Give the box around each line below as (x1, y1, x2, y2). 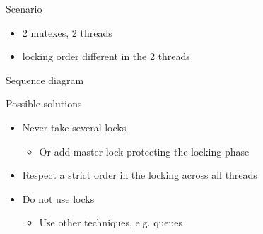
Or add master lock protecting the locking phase (39, 144, 250, 158)
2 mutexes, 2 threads (22, 25, 112, 40)
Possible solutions (6, 96, 82, 111)
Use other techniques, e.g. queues (39, 215, 183, 230)
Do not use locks (22, 191, 95, 206)
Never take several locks (22, 119, 127, 134)
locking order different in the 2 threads (22, 49, 190, 64)
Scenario (6, 1, 42, 16)
